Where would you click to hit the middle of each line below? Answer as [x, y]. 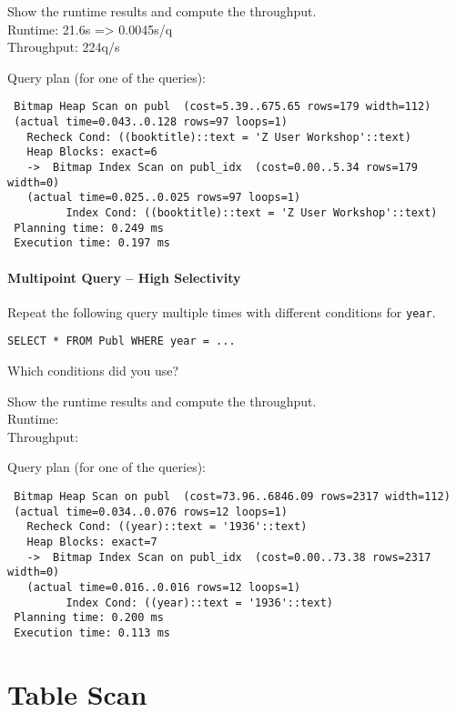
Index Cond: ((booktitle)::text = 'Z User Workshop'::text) [252, 212]
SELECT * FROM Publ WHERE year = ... [122, 341]
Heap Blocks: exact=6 [92, 152]
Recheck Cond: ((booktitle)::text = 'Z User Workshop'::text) [219, 137]
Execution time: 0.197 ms [92, 243]
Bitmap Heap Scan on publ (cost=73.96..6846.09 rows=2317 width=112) [232, 497]
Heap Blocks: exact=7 [92, 542]
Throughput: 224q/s [64, 47]
